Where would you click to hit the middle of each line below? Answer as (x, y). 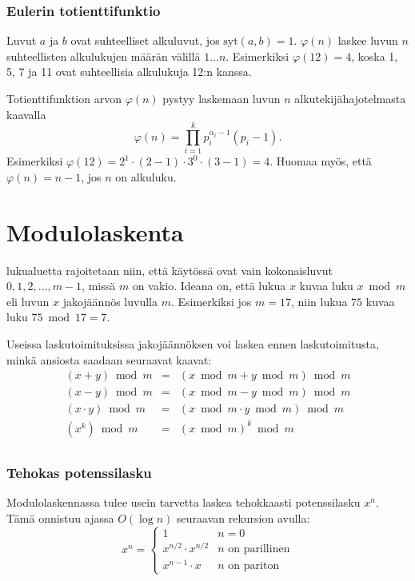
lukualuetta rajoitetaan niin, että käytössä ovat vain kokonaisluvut (170, 270)
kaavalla (26, 114)
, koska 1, (375, 56)
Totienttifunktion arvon (64, 98)
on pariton (254, 565)
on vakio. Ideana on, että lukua (209, 286)
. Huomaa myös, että (321, 161)
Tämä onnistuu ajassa (60, 517)
